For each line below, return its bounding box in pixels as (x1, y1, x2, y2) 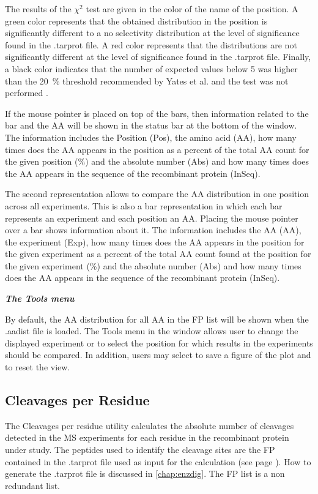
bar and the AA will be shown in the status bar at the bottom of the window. (5, 119, 297, 132)
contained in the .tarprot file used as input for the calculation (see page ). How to (5, 455, 311, 468)
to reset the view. (5, 361, 70, 373)
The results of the (5, 2, 72, 15)
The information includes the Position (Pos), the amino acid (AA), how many (5, 130, 297, 143)
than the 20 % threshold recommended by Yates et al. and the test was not (5, 74, 289, 87)
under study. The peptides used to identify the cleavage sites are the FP (5, 443, 275, 456)
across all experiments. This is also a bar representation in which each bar (5, 199, 283, 212)
